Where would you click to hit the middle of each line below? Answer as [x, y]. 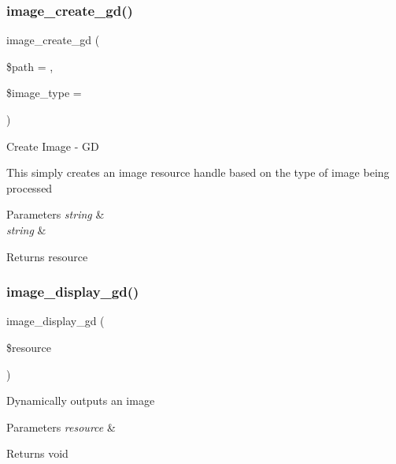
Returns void [37, 453]
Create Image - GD [53, 146]
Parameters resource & [61, 427]
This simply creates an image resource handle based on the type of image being [198, 172]
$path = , [30, 66]
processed [30, 187]
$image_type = [44, 93]
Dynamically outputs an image [81, 400]
